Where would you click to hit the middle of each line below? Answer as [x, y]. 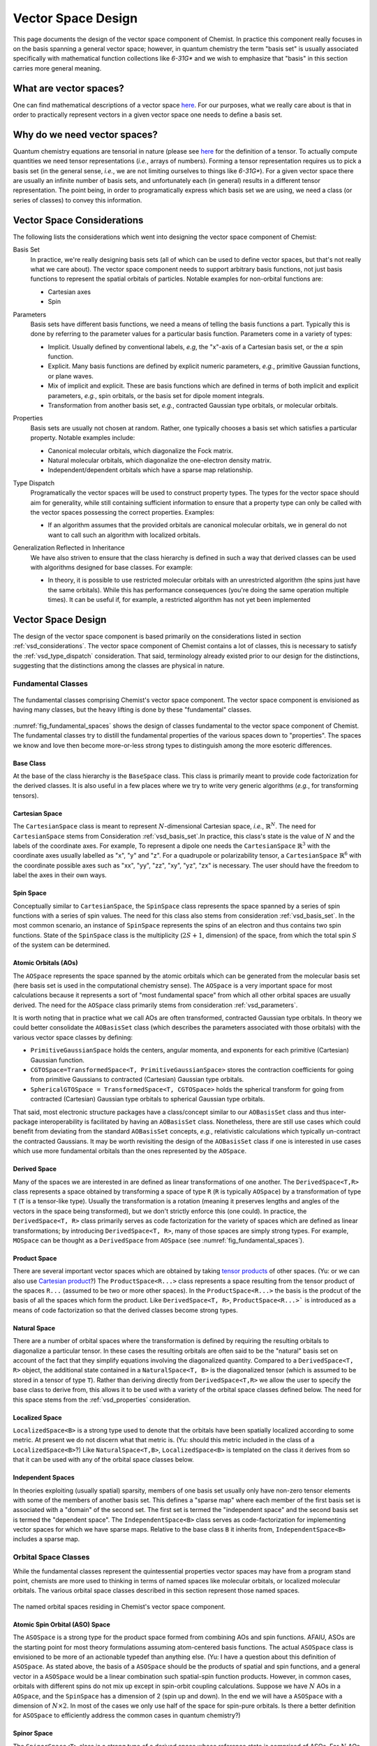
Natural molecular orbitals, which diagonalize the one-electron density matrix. [160, 460]
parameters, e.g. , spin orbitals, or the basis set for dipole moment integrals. [156, 395]
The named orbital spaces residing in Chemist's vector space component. [119, 1606]
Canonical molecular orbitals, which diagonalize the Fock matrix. [141, 450]
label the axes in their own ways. [60, 875]
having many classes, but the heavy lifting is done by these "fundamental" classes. [132, 710]
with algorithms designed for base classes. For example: [112, 567]
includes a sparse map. [46, 1539]
